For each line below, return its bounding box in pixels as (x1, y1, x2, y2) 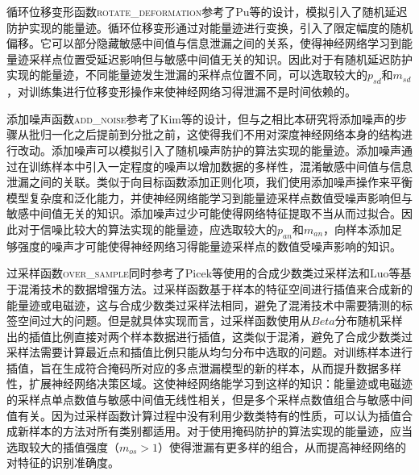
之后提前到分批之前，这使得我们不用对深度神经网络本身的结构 (73, 126, 401, 143)
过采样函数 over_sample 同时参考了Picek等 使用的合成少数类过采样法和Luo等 (6, 265, 400, 281)
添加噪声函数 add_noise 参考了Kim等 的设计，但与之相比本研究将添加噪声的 (6, 110, 396, 127)
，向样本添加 (323, 220, 392, 237)
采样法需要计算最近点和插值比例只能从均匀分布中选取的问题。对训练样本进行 (6, 344, 413, 360)
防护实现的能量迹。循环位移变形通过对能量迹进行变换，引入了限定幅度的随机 (6, 19, 413, 35)
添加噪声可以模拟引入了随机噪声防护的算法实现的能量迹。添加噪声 (51, 141, 401, 158)
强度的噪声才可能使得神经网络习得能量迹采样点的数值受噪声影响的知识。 (17, 237, 401, 254)
